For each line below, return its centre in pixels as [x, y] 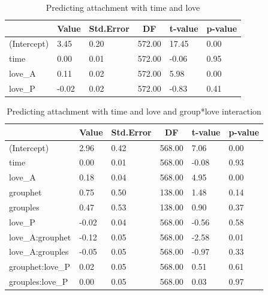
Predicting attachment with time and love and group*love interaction [134, 111]
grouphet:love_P [40, 267]
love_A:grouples [39, 252]
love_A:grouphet [40, 237]
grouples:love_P [39, 282]
